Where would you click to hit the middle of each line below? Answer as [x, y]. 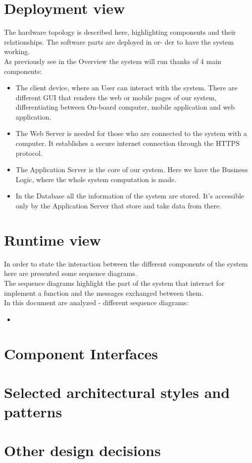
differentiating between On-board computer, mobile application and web [125, 107]
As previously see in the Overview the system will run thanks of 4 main [113, 61]
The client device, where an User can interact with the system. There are [126, 88]
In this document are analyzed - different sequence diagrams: [96, 302]
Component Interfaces [81, 353]
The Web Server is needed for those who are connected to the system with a [131, 133]
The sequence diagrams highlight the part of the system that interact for [114, 283]
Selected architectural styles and [117, 392]
